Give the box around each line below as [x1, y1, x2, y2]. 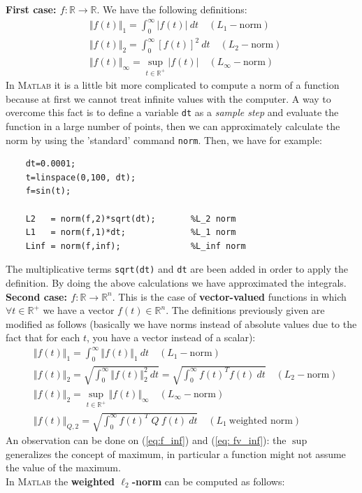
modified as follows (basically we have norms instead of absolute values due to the [6, 316, 357, 331]
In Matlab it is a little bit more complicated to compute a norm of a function [6, 78, 340, 92]
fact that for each [6, 330, 80, 345]
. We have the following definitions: [96, 2, 247, 16]
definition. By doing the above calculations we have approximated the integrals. [6, 275, 347, 290]
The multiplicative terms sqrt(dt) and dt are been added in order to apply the [6, 262, 348, 276]
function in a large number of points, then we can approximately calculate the [6, 118, 340, 133]
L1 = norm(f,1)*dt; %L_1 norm [25, 227, 236, 238]
